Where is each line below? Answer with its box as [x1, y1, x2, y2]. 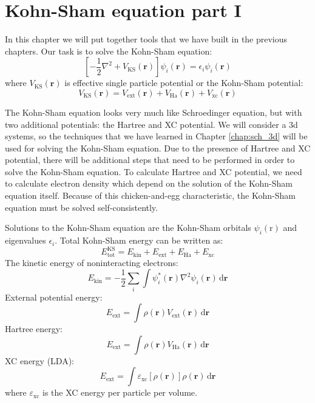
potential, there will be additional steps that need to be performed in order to [5, 153, 295, 166]
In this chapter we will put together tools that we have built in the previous [5, 33, 288, 45]
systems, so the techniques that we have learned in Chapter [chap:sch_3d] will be [5, 130, 308, 142]
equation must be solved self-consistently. [5, 201, 158, 213]
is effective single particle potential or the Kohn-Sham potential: [64, 76, 303, 89]
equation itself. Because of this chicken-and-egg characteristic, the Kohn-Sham [5, 189, 296, 202]
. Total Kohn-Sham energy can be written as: [55, 234, 223, 247]
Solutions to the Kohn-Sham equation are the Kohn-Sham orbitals [5, 221, 251, 234]
